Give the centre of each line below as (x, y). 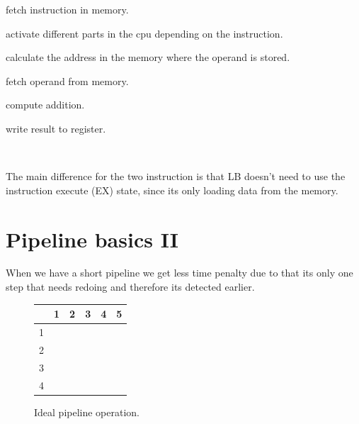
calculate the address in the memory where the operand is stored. (148, 57)
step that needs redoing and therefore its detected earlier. (130, 287)
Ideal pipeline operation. (87, 412)
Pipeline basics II (92, 239)
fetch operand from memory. (67, 80)
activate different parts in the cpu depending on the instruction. (144, 33)
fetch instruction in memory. (67, 9)
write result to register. (56, 128)
